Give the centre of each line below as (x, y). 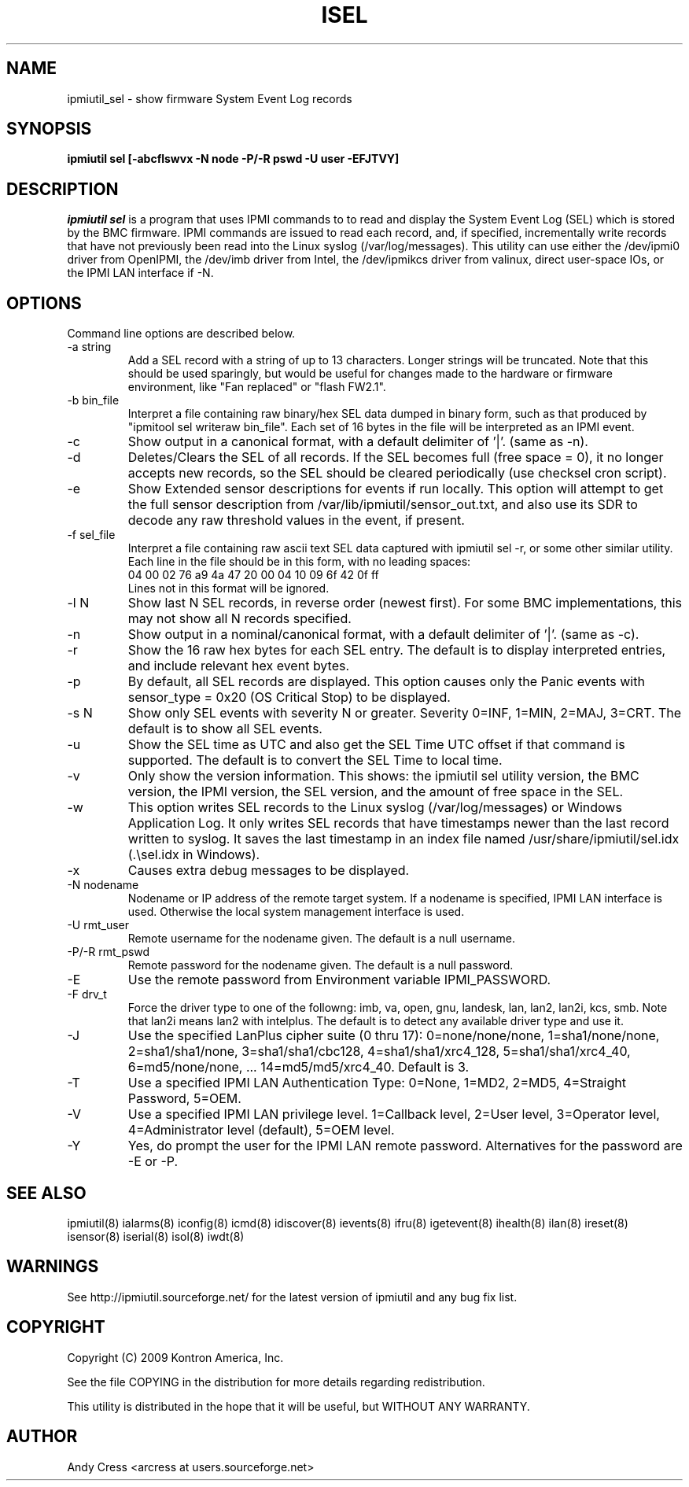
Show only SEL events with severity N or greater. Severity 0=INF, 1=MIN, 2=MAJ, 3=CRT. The (405, 713)
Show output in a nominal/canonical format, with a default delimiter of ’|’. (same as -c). (383, 635)
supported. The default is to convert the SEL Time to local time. (315, 760)
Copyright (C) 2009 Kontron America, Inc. (175, 1357)
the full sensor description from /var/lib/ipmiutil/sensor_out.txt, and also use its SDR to (383, 505)
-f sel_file (91, 535)
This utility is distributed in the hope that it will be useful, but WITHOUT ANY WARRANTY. (298, 1406)
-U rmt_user (98, 925)
